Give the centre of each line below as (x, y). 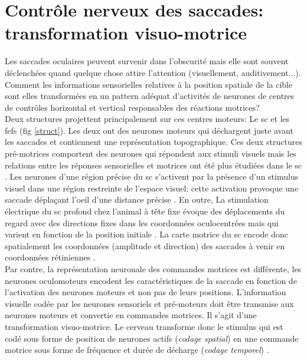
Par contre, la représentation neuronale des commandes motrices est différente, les (153, 269)
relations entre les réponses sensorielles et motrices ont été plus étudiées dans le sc (153, 165)
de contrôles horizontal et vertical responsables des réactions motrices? (132, 107)
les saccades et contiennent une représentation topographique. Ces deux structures (153, 142)
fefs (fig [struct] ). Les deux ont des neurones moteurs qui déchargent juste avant (149, 130)
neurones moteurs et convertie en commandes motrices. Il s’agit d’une (131, 315)
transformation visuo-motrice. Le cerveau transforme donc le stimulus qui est (144, 326)
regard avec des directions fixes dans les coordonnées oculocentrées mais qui (142, 222)
